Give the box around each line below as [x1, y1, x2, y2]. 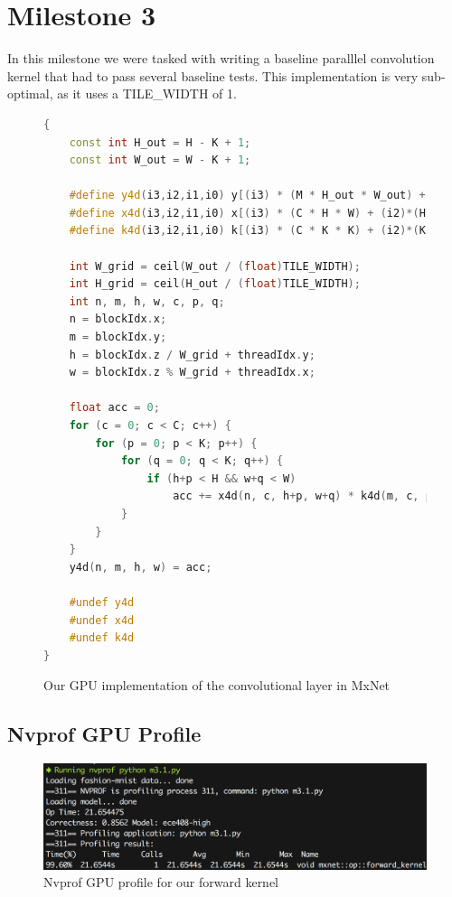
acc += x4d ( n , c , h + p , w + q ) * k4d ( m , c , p [173, 490, 432, 503]
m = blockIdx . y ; [69, 331, 167, 344]
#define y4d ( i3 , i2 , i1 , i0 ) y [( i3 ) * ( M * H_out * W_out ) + [69, 189, 426, 202]
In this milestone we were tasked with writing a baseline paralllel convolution [7, 49, 435, 68]
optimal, [7, 84, 53, 103]
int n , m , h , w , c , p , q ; [69, 294, 225, 308]
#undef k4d [69, 631, 135, 645]
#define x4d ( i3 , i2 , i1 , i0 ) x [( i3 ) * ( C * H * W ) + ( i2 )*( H [69, 206, 426, 220]
